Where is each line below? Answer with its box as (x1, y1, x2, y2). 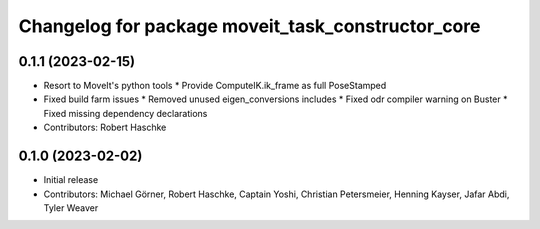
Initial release (43, 174, 99, 186)
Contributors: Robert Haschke (43, 121, 167, 134)
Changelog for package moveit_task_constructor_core (18, 15, 481, 37)
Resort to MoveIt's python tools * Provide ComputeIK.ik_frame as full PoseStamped (43, 80, 387, 92)
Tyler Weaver (43, 201, 99, 214)
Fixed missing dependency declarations (43, 107, 208, 119)
